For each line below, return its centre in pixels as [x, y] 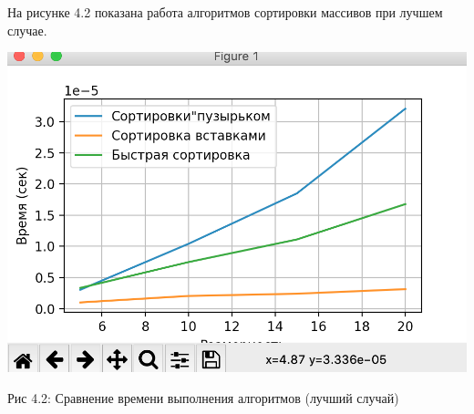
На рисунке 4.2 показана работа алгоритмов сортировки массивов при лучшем [225, 12]
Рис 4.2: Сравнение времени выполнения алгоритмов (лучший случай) [203, 397]
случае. [27, 30]
